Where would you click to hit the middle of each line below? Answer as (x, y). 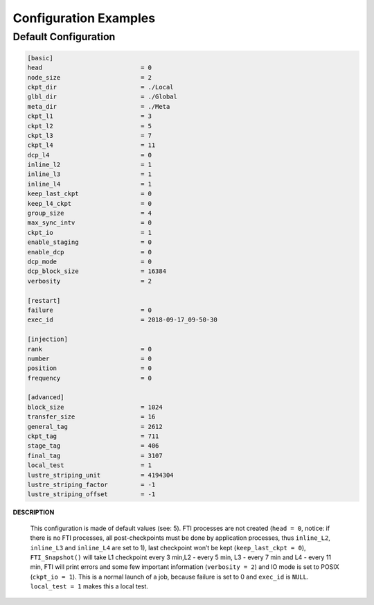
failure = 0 (90, 310)
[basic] (40, 58)
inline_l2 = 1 (90, 165)
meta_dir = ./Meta (99, 106)
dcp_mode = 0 (90, 262)
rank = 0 (90, 349)
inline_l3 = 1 (90, 174)
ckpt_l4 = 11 (91, 145)
